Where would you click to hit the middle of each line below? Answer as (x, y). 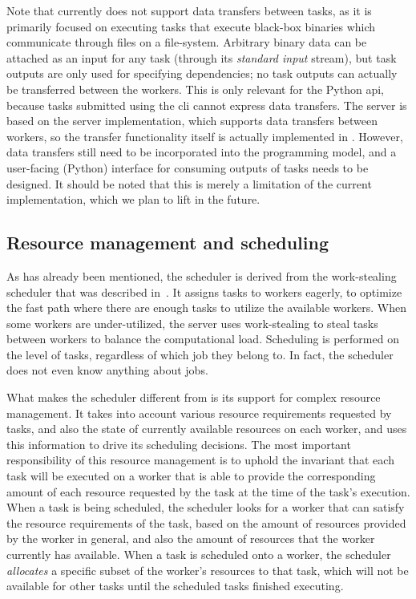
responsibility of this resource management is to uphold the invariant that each (200, 460)
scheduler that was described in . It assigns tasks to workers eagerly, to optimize (204, 291)
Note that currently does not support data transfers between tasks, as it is (189, 10)
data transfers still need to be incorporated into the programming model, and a (202, 152)
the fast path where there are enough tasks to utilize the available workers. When (207, 308)
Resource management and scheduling (168, 243)
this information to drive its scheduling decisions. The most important (179, 444)
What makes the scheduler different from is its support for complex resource (194, 397)
